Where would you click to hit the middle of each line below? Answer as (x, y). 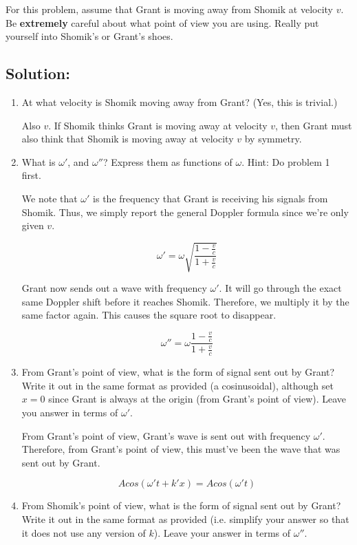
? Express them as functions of (167, 161)
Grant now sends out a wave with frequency (114, 288)
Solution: (38, 73)
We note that (50, 198)
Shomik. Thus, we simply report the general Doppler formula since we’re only (185, 212)
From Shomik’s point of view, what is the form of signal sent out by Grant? (181, 505)
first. (31, 175)
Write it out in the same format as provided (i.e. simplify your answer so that (185, 519)
